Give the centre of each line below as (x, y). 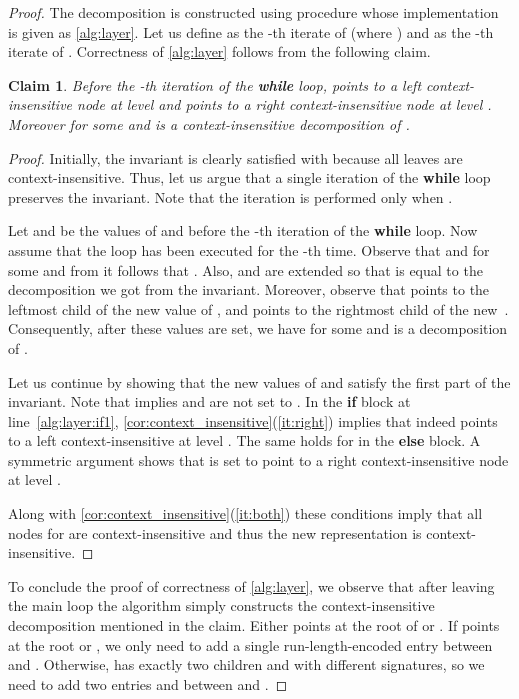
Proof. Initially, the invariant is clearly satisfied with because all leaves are (235, 157)
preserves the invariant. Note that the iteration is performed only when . (230, 196)
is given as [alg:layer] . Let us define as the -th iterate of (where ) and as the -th (251, 31)
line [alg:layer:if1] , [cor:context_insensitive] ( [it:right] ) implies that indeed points (253, 420)
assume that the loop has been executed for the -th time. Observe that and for (249, 249)
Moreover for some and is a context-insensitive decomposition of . (209, 123)
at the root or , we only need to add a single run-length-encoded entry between (250, 644)
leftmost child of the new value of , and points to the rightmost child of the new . (258, 308)
